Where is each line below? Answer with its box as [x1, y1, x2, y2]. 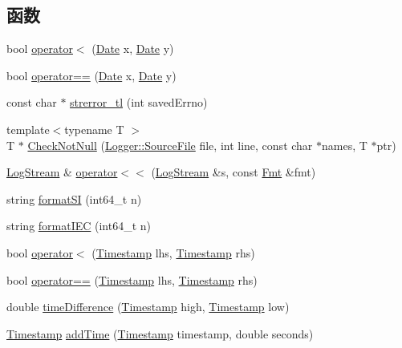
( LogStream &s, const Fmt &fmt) [151, 164, 316, 180]
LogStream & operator [6, 164, 118, 180]
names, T [322, 136, 367, 153]
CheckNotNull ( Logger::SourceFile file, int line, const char [27, 136, 313, 153]
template [6, 120, 50, 137]
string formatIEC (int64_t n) [6, 217, 152, 234]
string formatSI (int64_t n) [6, 190, 142, 207]
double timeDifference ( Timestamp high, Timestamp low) [6, 298, 290, 315]
